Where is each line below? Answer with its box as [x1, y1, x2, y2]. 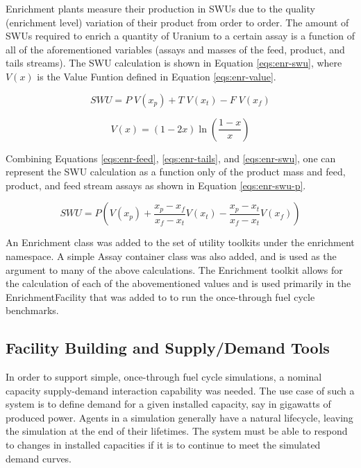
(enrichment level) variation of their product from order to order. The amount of [6, 15, 349, 29]
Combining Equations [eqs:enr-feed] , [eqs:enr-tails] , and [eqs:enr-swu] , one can [6, 150, 336, 165]
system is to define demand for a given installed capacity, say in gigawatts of [6, 397, 331, 411]
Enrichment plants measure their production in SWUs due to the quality [6, 1, 315, 15]
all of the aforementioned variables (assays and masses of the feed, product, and [6, 42, 345, 56]
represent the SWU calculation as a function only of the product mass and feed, [6, 164, 346, 179]
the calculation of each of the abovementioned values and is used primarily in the [6, 276, 351, 291]
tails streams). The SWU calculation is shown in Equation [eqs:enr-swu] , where [6, 55, 342, 70]
